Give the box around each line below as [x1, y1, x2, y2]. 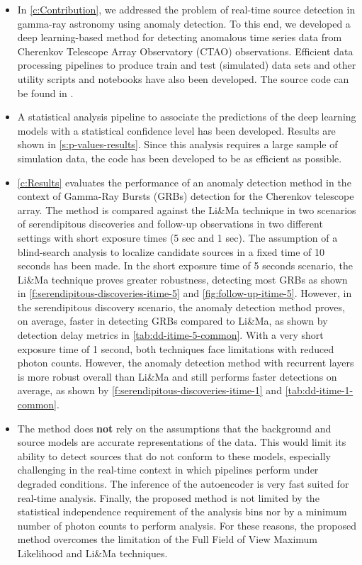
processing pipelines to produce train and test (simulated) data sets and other [17, 57, 356, 72]
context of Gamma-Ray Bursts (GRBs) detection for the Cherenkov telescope [17, 189, 354, 203]
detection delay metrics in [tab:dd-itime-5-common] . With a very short [17, 328, 324, 342]
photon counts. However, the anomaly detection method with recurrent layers [17, 355, 354, 370]
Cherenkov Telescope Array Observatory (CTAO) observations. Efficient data [17, 43, 353, 58]
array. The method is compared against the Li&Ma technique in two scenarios [17, 202, 356, 217]
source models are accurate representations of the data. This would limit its [17, 435, 346, 449]
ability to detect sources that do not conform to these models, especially [17, 448, 331, 463]
